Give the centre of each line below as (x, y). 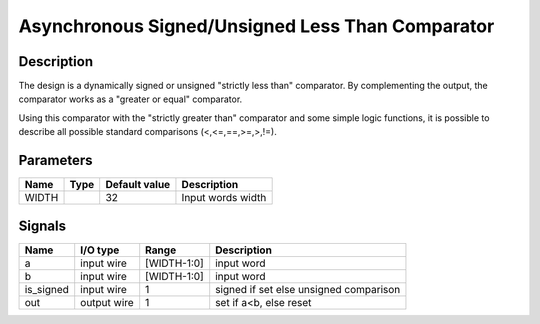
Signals (42, 225)
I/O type (100, 250)
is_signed (47, 289)
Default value (138, 185)
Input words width (224, 198)
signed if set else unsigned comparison (308, 289)
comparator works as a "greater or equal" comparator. (130, 99)
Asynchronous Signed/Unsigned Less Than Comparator (256, 26)
